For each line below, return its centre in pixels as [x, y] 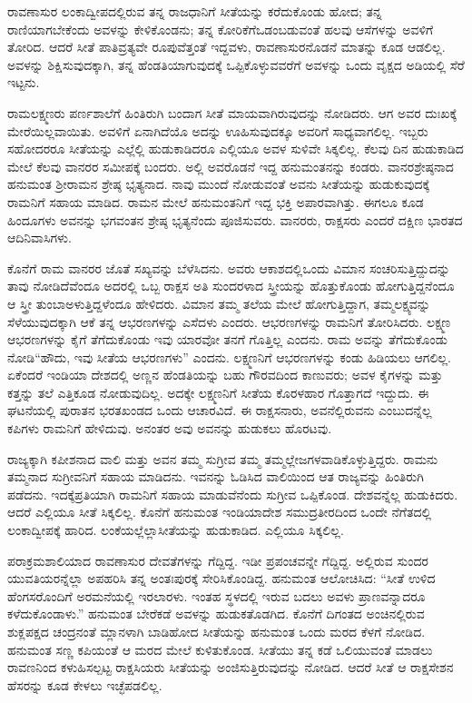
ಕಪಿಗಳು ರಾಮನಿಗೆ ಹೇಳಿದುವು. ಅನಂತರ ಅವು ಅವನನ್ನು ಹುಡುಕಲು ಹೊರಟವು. [170, 428]
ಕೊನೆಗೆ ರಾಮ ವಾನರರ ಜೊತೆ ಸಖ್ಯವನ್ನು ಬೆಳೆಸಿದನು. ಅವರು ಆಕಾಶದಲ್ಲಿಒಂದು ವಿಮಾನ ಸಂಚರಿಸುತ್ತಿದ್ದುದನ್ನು [229, 267]
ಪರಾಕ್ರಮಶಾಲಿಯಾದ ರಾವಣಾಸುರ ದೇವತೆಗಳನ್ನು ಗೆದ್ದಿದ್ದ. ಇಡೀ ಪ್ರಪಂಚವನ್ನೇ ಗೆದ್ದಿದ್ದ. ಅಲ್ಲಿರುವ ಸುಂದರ [218, 560]
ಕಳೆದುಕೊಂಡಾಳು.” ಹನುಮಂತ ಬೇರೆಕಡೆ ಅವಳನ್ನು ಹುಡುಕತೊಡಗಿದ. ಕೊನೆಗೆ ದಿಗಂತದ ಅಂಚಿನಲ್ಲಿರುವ [216, 614]
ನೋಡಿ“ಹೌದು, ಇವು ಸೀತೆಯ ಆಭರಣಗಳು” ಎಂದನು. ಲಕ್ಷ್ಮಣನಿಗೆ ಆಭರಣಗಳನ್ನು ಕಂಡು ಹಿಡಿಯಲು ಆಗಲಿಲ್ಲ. [229, 356]
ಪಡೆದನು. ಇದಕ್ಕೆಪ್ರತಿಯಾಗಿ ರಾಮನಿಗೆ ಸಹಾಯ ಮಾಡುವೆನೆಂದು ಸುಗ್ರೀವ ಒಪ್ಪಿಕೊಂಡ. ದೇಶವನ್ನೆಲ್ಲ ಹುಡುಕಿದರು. [233, 494]
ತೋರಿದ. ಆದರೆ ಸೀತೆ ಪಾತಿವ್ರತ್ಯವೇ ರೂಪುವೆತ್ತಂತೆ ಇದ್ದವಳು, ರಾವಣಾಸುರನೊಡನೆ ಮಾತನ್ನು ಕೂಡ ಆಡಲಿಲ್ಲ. [226, 47]
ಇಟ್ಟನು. [24, 82]
